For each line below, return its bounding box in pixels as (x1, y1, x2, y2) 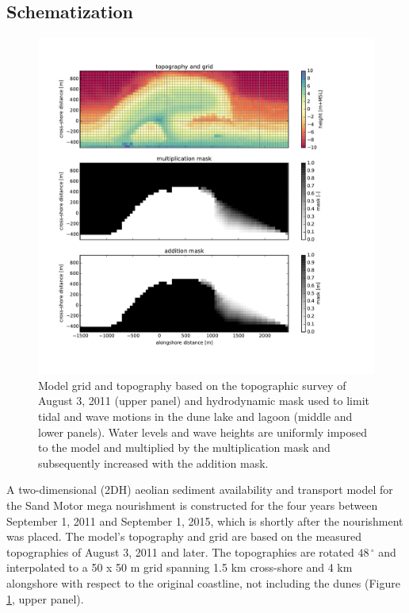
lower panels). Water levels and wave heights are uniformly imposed (38, 423, 368, 440)
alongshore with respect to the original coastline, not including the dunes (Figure (6, 574, 400, 591)
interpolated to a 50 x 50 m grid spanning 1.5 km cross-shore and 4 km (6, 559, 353, 576)
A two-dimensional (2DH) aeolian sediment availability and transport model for (6, 481, 393, 498)
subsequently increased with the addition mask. (38, 454, 269, 471)
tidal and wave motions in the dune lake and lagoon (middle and (38, 407, 353, 424)
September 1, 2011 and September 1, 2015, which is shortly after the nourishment (6, 512, 403, 529)
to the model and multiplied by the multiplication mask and (38, 439, 331, 456)
